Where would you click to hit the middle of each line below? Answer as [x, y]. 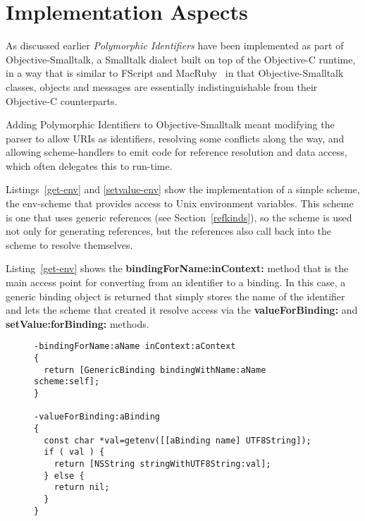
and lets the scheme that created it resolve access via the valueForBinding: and [182, 310]
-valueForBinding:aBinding [97, 417]
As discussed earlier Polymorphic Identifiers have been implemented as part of [175, 45]
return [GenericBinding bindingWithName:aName [155, 370]
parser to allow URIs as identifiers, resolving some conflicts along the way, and [175, 138]
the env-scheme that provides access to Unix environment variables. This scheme [180, 203]
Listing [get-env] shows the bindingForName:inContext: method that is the [177, 268]
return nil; [82, 488]
